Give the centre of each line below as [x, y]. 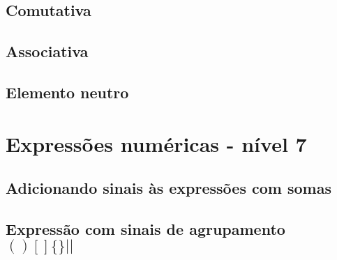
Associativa [47, 51]
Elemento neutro [67, 92]
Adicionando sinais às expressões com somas [168, 188]
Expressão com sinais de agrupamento [145, 228]
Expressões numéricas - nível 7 [156, 143]
